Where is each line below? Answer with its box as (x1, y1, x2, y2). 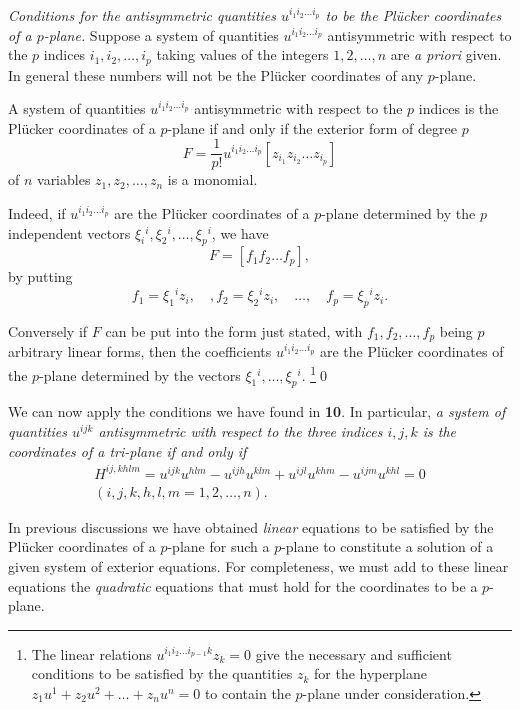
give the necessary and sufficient (255, 643, 452, 664)
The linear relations (31, 643, 152, 664)
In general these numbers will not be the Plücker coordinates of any (8, 64, 424, 85)
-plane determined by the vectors (39, 364, 241, 385)
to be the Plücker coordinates (325, 5, 502, 25)
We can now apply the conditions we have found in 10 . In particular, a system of (8, 401, 506, 422)
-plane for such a (167, 536, 270, 557)
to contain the (204, 682, 291, 703)
